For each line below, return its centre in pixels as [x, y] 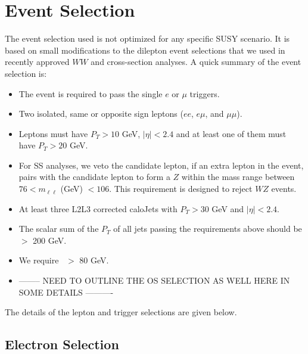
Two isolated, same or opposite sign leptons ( [101, 114]
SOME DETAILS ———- [66, 292]
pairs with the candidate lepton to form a [94, 177]
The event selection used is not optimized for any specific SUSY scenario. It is [147, 38]
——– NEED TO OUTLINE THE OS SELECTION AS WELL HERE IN [154, 280]
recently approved [37, 62]
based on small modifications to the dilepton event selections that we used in [145, 50]
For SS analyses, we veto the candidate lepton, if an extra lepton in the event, [161, 165]
